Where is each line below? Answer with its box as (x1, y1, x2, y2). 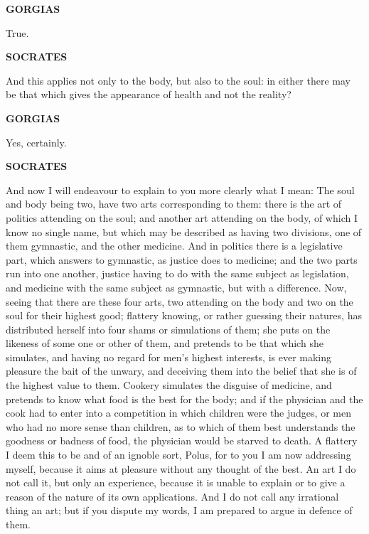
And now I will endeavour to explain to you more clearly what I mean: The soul (6, 182, 355, 197)
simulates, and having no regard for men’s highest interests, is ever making (6, 349, 332, 364)
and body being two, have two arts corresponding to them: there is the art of (6, 196, 342, 211)
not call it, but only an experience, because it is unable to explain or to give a (6, 475, 346, 490)
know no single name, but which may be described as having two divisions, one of (6, 224, 362, 239)
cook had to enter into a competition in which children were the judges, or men (6, 405, 351, 420)
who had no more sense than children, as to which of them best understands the (6, 419, 355, 434)
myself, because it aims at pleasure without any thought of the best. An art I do (6, 461, 356, 476)
